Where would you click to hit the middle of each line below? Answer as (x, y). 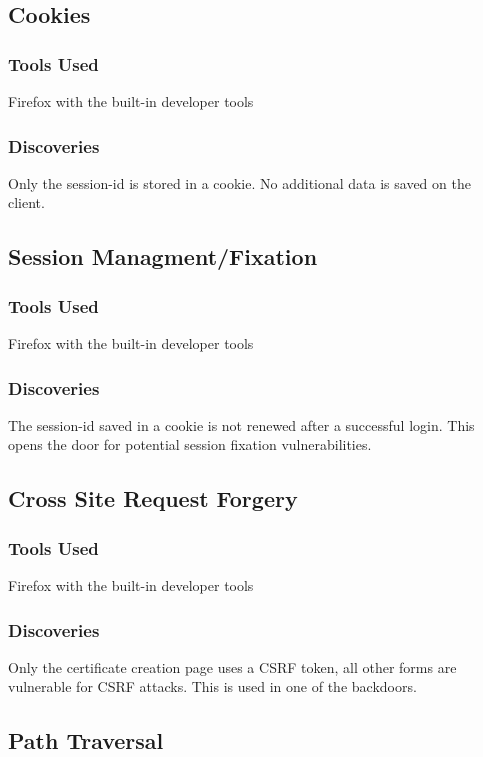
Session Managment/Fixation (163, 256)
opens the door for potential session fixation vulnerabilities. (190, 444)
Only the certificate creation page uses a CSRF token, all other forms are (232, 666)
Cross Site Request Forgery (153, 498)
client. (26, 202)
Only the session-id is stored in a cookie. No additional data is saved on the (239, 182)
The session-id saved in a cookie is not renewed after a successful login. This (241, 424)
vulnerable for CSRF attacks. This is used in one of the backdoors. (212, 686)
